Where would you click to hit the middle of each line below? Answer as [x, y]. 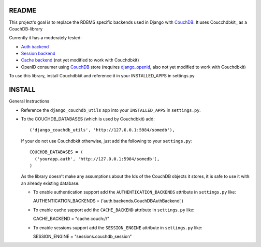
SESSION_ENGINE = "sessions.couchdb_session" [83, 236]
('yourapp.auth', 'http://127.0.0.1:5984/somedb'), [97, 159]
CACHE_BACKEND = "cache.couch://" [71, 219]
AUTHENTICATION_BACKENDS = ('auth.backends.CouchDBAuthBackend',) [108, 201]
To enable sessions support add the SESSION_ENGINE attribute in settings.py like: [118, 228]
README [22, 10]
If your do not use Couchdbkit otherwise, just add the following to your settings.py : [107, 141]
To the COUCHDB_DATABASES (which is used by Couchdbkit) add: [88, 119]
